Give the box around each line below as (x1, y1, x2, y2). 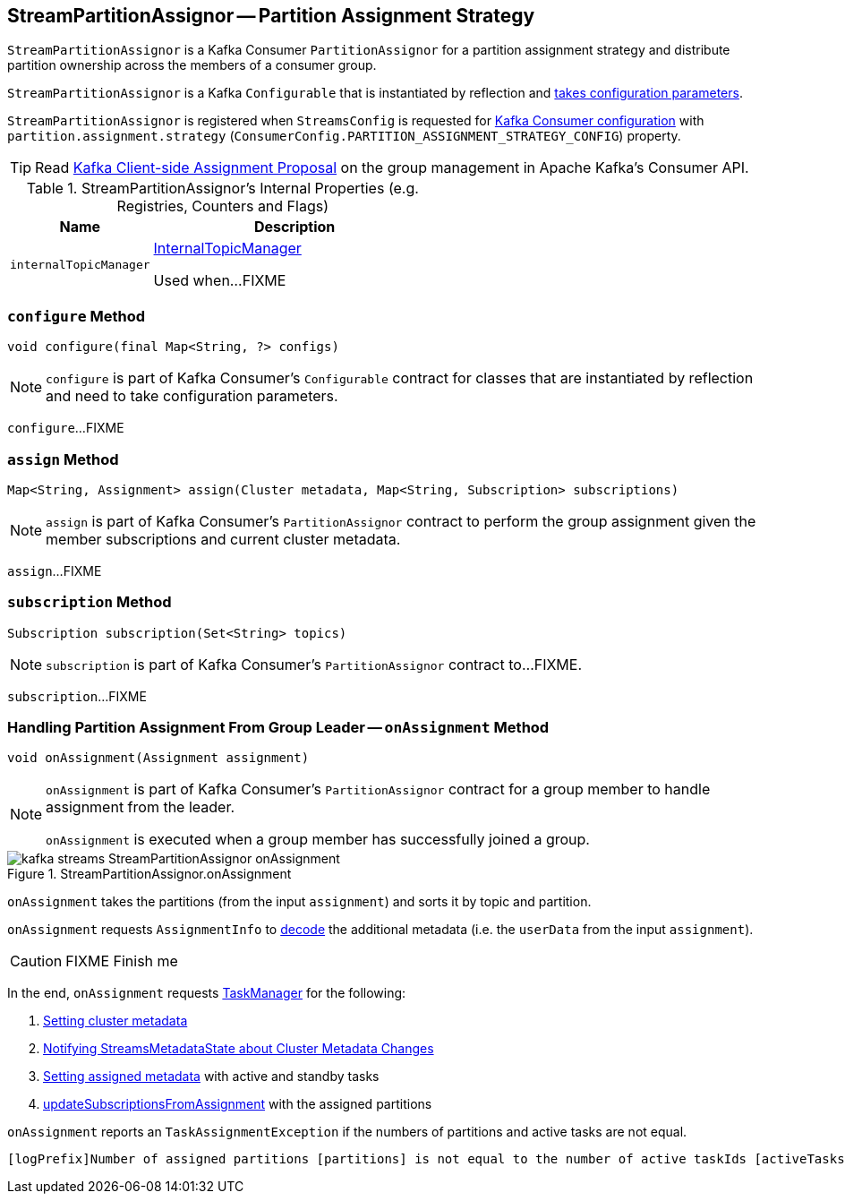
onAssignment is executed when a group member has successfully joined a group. (46, 830, 590, 849)
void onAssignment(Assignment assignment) (7, 751, 310, 766)
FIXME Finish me (65, 952, 178, 971)
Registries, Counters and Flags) (116, 197, 329, 216)
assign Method (7, 450, 119, 468)
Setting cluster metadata (43, 1013, 188, 1029)
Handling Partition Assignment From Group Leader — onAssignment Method (7, 718, 550, 737)
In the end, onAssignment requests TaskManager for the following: (7, 985, 406, 1001)
